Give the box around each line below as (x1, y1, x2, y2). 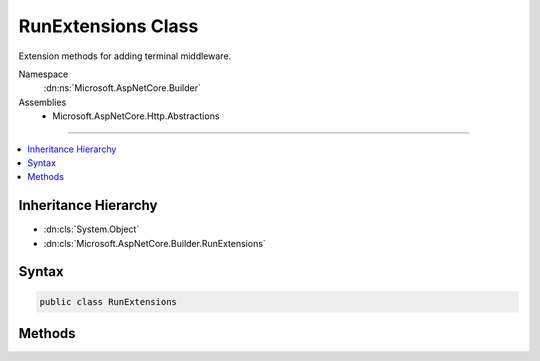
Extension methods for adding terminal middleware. (18, 50, 232, 62)
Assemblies (18, 96, 67, 108)
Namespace (18, 68, 69, 80)
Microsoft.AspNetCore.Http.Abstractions (52, 110, 220, 122)
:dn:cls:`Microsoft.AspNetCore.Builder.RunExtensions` (43, 237, 267, 249)
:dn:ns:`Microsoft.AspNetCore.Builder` (43, 82, 202, 94)
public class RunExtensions (39, 296, 177, 307)
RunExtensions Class (18, 15, 199, 37)
